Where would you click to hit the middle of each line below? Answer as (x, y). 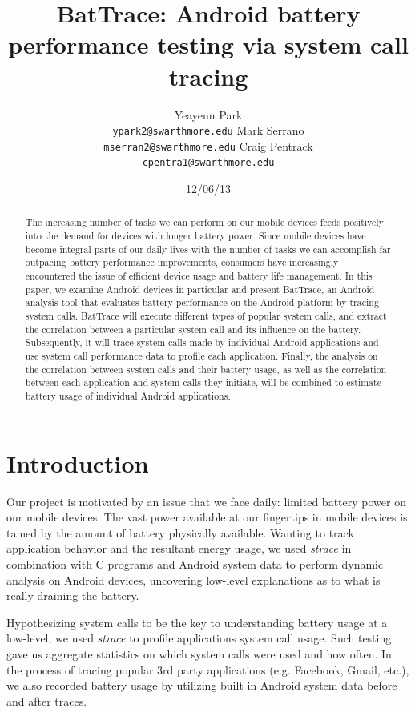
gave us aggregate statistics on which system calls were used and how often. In (199, 653)
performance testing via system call (208, 44)
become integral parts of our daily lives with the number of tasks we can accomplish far (208, 249)
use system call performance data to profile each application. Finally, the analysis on (201, 356)
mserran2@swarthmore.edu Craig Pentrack (208, 145)
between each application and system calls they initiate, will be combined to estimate (203, 382)
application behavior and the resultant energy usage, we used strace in (179, 548)
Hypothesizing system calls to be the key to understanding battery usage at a (197, 622)
